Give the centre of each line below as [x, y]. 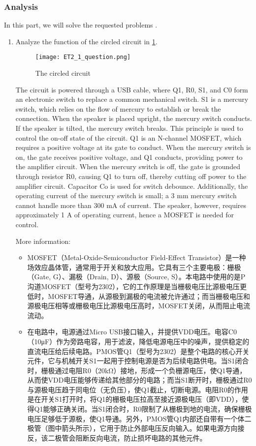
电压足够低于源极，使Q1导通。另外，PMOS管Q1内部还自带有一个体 [136, 418]
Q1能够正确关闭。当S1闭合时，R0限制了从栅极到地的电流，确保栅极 [143, 409]
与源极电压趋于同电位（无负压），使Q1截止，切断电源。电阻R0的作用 [138, 389]
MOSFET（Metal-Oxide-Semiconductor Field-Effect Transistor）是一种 [137, 257]
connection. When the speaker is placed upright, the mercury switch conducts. [134, 118]
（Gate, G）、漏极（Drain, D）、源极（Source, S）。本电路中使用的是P [136, 277]
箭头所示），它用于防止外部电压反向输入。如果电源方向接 [153, 428]
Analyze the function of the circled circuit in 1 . [86, 41]
